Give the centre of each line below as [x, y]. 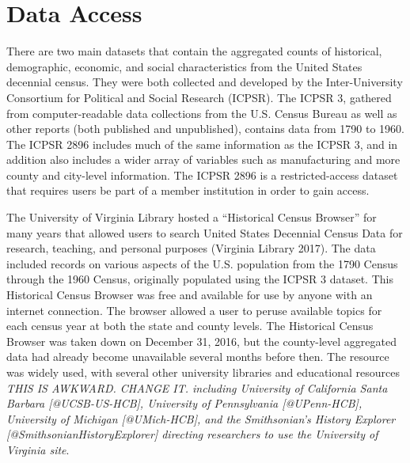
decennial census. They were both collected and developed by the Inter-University [205, 82]
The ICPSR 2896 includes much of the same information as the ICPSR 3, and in [202, 144]
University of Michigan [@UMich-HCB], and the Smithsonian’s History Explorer [201, 418]
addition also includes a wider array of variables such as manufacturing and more [203, 159]
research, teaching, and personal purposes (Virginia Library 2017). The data [191, 248]
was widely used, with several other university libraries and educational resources [203, 372]
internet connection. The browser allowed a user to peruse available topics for [194, 310]
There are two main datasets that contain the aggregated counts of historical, [194, 51]
